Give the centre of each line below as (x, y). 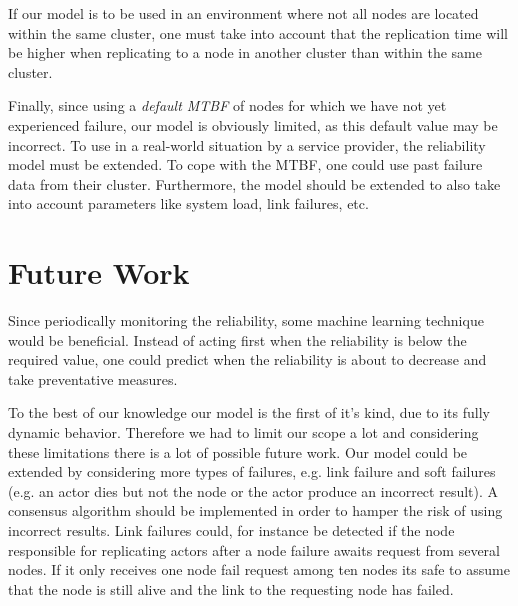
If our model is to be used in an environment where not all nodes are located (243, 13)
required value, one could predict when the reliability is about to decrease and (247, 359)
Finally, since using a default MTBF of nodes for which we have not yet (227, 105)
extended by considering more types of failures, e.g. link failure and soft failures (252, 471)
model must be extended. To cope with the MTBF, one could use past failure (245, 164)
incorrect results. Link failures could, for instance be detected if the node (231, 530)
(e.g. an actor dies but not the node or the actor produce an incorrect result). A (253, 490)
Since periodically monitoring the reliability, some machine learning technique (246, 320)
